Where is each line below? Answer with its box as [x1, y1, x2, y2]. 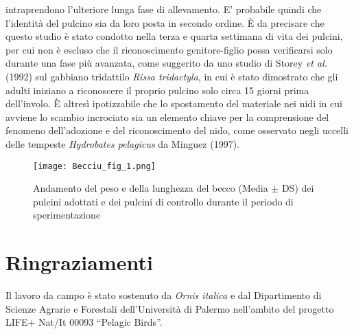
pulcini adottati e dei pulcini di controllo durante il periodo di [33, 194, 294, 208]
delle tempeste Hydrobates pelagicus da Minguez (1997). [5, 136, 239, 151]
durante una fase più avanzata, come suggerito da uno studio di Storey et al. [5, 56, 328, 70]
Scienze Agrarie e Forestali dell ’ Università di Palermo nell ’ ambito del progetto [5, 301, 334, 315]
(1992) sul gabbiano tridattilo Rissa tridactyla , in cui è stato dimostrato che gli [5, 69, 338, 83]
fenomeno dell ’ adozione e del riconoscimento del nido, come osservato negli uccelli [5, 123, 349, 137]
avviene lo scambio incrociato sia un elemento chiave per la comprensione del [5, 109, 329, 124]
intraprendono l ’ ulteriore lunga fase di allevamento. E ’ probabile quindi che [5, 2, 322, 16]
